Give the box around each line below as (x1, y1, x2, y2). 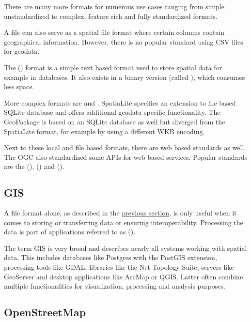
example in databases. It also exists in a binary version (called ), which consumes (4, 72, 245, 82)
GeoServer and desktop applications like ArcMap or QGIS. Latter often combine (4, 271, 243, 281)
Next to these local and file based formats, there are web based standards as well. (4, 142, 246, 153)
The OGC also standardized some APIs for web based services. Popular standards (4, 152, 248, 162)
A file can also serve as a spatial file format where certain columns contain (4, 27, 225, 37)
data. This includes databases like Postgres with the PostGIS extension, (4, 252, 217, 262)
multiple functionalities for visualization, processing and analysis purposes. (4, 281, 225, 291)
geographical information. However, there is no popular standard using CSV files (4, 36, 243, 46)
